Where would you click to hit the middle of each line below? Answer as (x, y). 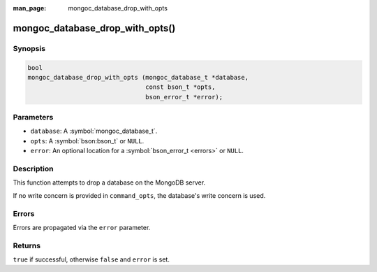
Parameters (33, 117)
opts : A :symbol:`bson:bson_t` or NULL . (87, 141)
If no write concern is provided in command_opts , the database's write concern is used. (139, 195)
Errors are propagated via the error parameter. (82, 227)
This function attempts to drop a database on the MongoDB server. (109, 182)
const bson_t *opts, (180, 87)
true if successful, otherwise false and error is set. (91, 259)
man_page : (30, 8)
